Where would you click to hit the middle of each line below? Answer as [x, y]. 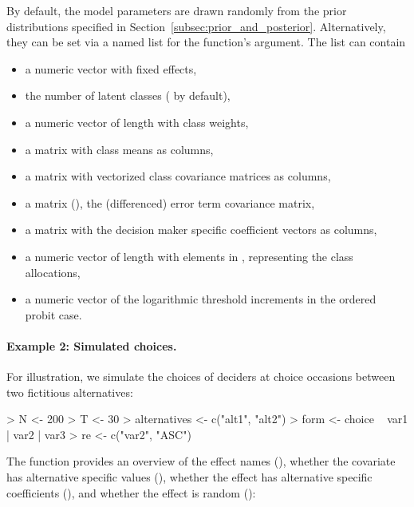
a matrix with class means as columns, [119, 149]
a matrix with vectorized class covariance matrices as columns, [178, 176]
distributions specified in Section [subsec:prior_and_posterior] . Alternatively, [196, 26]
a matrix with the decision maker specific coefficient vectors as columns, [201, 230]
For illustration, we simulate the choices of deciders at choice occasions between [201, 376]
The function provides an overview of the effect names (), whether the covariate [201, 461]
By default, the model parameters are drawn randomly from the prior [177, 10]
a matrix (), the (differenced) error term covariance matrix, [170, 202]
